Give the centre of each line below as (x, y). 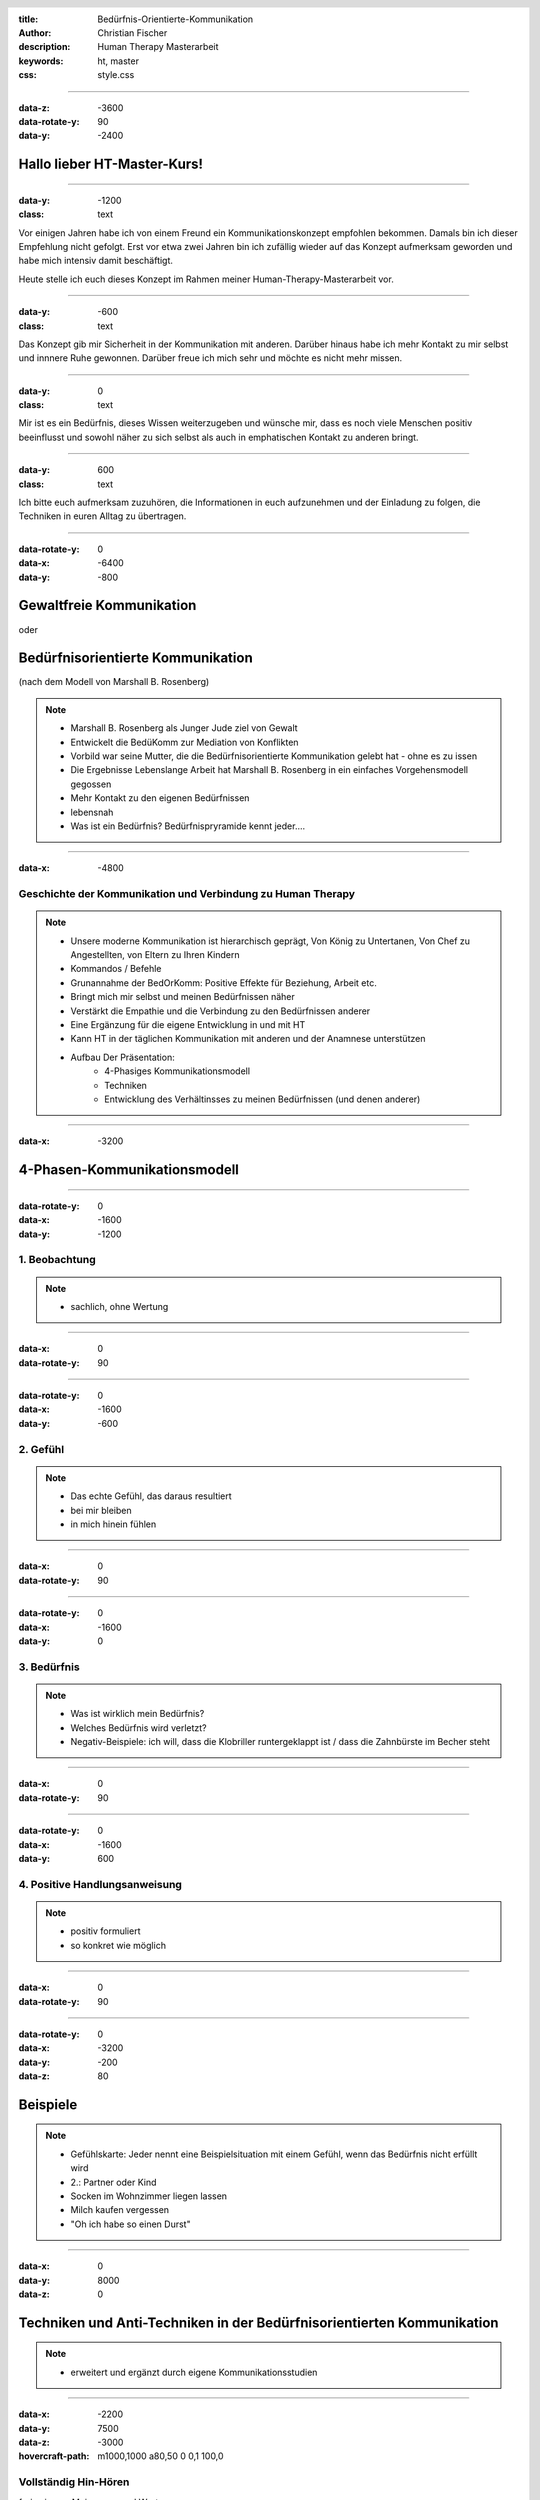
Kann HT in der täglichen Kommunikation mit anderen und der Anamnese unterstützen (248, 1039)
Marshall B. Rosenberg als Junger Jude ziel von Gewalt (184, 728)
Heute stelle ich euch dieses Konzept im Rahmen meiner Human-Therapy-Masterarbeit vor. (206, 279)
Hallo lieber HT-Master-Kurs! (111, 164)
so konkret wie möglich (118, 1945)
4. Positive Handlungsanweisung (100, 1884)
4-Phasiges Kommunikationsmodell (177, 1071)
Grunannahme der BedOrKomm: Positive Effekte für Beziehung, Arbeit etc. (223, 982)
